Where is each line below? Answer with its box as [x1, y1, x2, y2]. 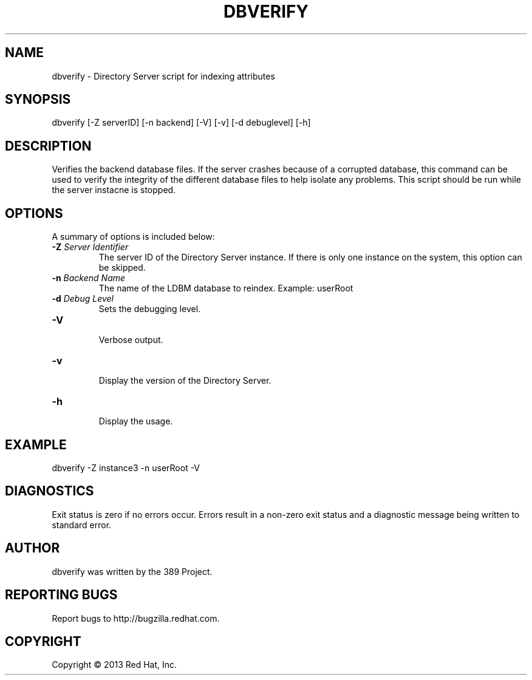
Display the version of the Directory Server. [98, 375, 271, 386]
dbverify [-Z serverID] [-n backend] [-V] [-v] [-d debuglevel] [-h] [52, 117, 311, 128]
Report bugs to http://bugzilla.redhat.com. [52, 613, 220, 624]
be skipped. [98, 262, 146, 273]
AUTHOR [5, 540, 60, 556]
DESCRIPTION [5, 138, 92, 154]
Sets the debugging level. [98, 304, 201, 314]
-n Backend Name [52, 273, 126, 284]
